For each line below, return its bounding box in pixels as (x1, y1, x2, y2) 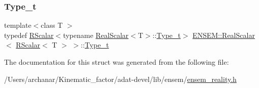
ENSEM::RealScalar (192, 29, 255, 40)
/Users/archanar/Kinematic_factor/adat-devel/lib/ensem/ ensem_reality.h (4, 73, 237, 84)
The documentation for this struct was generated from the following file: (4, 57, 229, 67)
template (4, 20, 31, 30)
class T (41, 20, 63, 30)
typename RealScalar (63, 29, 129, 40)
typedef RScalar (4, 29, 54, 40)
